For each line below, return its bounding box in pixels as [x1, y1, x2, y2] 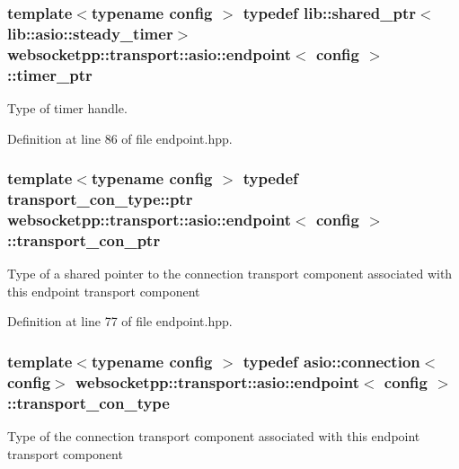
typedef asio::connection [243, 350, 420, 372]
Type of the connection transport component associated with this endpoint [7, 427, 420, 445]
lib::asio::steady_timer [7, 22, 173, 44]
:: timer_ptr [7, 63, 93, 85]
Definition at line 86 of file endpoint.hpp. [7, 128, 233, 147]
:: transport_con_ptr [7, 228, 161, 251]
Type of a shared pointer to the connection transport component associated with [7, 264, 453, 283]
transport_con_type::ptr [7, 188, 193, 210]
